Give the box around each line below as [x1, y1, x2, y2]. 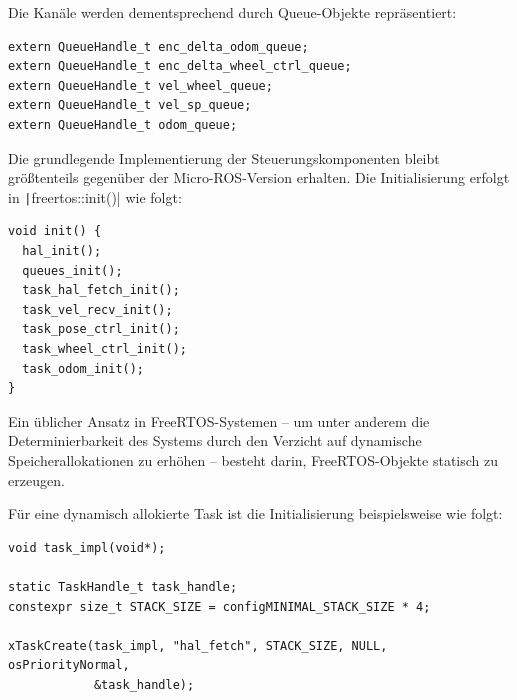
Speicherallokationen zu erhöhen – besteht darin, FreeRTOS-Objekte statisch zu [8, 449, 499, 470]
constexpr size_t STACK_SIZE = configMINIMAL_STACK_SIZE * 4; [8, 599, 431, 614]
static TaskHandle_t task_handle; [8, 579, 238, 594]
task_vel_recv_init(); [22, 302, 173, 317]
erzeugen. [8, 469, 65, 490]
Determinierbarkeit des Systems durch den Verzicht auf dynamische [8, 430, 422, 451]
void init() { [8, 224, 102, 239]
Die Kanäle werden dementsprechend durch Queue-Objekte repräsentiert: [8, 2, 457, 22]
